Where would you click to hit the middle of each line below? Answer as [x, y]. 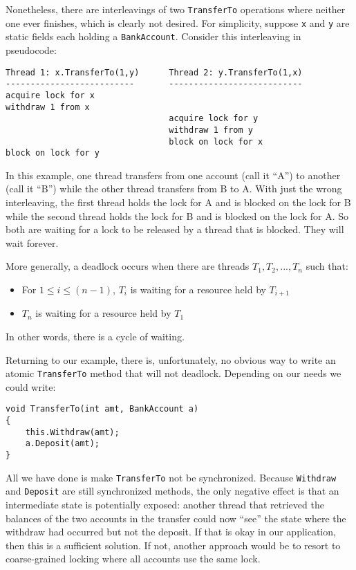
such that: [327, 266]
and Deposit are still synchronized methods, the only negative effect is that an [172, 491]
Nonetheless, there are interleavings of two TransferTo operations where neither [176, 9]
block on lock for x [216, 141]
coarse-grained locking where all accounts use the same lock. [133, 559]
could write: [31, 386]
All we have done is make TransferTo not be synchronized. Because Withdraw [171, 477]
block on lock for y [53, 153]
